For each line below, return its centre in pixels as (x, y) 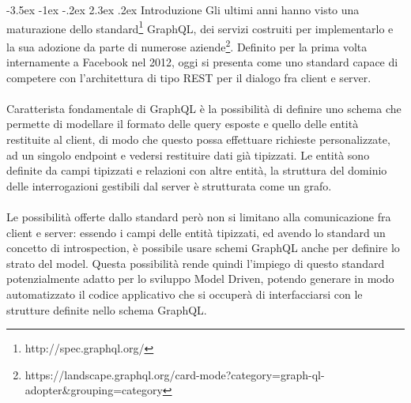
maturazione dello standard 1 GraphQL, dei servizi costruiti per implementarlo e (200, 27)
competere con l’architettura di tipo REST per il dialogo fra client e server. (189, 77)
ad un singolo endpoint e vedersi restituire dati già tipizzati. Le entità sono (188, 154)
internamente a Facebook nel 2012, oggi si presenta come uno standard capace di (202, 62)
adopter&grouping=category (94, 390)
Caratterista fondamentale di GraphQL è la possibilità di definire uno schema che (204, 108)
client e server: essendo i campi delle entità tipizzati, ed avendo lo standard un (196, 232)
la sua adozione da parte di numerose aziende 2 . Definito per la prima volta (187, 45)
